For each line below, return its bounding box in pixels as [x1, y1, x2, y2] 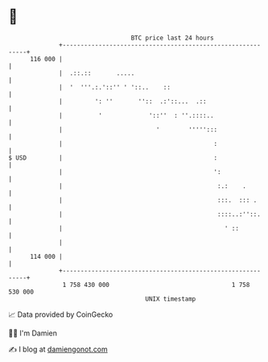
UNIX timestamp [145, 294, 196, 303]
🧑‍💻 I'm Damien [8, 328, 58, 338]
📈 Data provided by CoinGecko [8, 310, 113, 319]
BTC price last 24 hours [130, 34, 215, 42]
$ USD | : [8, 153, 218, 162]
